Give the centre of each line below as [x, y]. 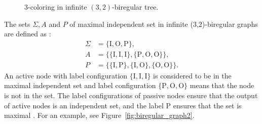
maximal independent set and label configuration [80, 85]
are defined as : [28, 34]
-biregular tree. [135, 7]
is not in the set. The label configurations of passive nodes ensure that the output [131, 95]
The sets [17, 24]
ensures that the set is [207, 105]
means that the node [222, 85]
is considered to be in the [192, 75]
